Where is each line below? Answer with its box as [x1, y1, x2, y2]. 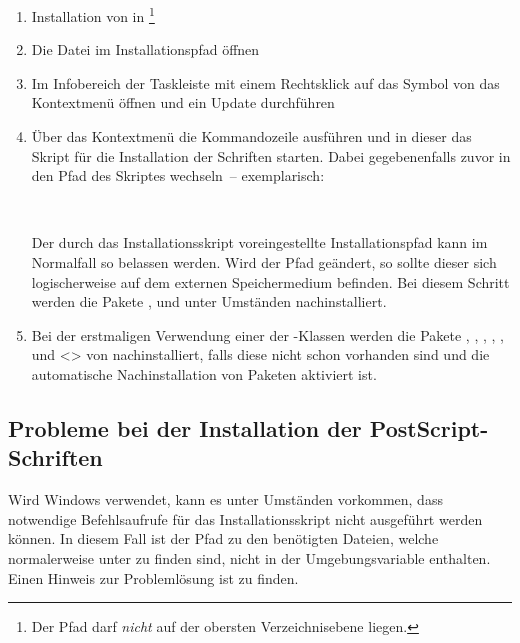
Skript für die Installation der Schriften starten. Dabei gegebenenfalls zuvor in [31, 145, 511, 166]
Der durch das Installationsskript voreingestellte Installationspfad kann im [31, 232, 488, 253]
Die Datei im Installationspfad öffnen [31, 39, 260, 60]
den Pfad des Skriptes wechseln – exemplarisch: [31, 165, 325, 186]
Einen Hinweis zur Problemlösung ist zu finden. [8, 567, 299, 588]
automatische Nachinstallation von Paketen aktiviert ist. [31, 363, 377, 384]
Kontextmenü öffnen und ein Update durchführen [31, 92, 335, 113]
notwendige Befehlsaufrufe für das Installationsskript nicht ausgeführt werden [8, 508, 483, 529]
